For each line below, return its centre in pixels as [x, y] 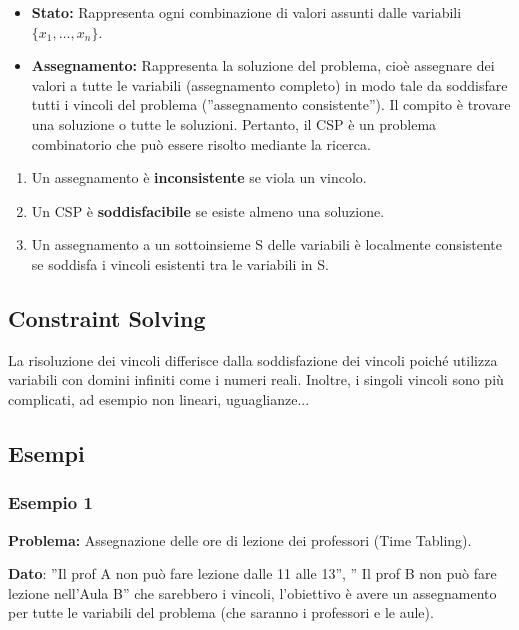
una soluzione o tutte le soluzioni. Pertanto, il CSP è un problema [234, 123]
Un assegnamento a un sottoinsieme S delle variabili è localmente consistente [267, 244]
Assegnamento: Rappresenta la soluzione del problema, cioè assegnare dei [263, 65]
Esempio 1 [50, 502]
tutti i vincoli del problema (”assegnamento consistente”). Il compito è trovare [271, 104]
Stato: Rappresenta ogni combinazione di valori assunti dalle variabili [246, 12]
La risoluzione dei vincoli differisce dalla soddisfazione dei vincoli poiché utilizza [253, 359]
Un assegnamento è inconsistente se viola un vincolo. [199, 177]
